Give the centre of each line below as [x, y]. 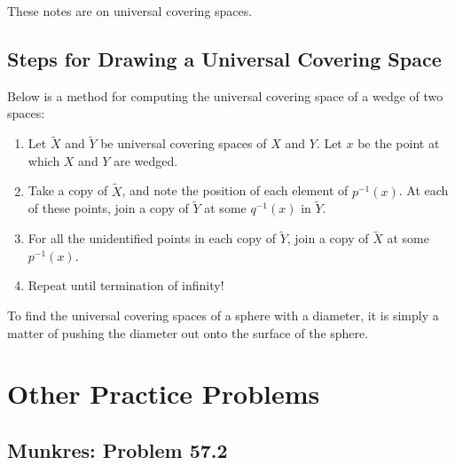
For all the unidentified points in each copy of [152, 238]
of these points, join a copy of [108, 208]
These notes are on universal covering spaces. [130, 11]
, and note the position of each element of [235, 190]
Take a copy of [68, 190]
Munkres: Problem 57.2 [118, 449]
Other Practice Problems [164, 394]
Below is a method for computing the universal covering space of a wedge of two [225, 95]
